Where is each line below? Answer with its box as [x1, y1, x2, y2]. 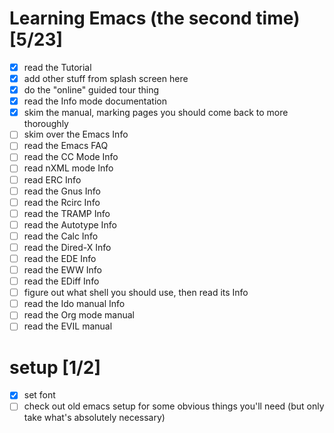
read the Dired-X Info [23, 241, 112, 253]
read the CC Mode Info [23, 151, 119, 163]
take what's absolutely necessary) [23, 412, 166, 424]
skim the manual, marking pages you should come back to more [23, 107, 289, 119]
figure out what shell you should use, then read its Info [23, 287, 249, 299]
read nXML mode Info [23, 162, 114, 174]
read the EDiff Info [23, 275, 100, 287]
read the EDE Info [23, 252, 97, 264]
